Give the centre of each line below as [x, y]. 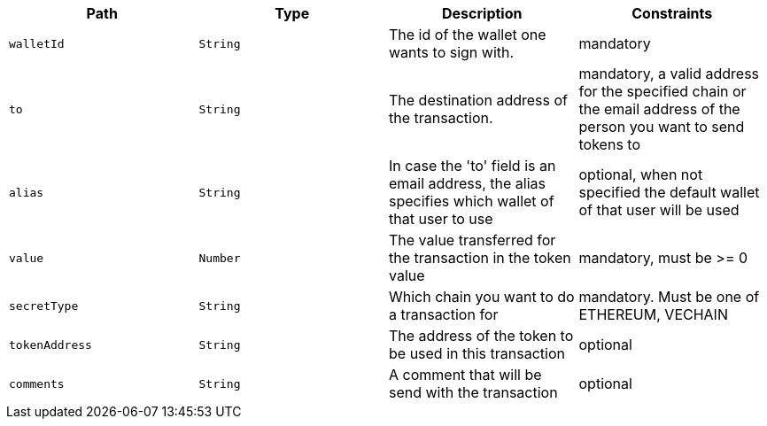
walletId [37, 43]
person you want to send [662, 127]
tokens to [609, 144]
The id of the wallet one [468, 35]
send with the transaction [473, 392]
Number [220, 258]
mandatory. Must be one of [669, 297]
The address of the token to [481, 336]
